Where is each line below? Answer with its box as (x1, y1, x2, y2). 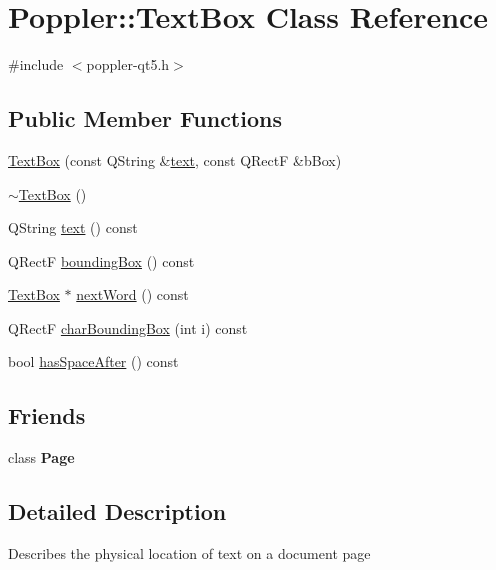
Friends (8, 400, 86, 431)
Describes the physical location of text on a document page (8, 543, 371, 564)
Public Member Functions (8, 103, 282, 134)
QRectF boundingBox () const (8, 250, 195, 271)
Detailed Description (8, 496, 227, 527)
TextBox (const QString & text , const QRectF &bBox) (8, 149, 342, 170)
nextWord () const (76, 284, 189, 305)
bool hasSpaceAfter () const (8, 351, 179, 372)
